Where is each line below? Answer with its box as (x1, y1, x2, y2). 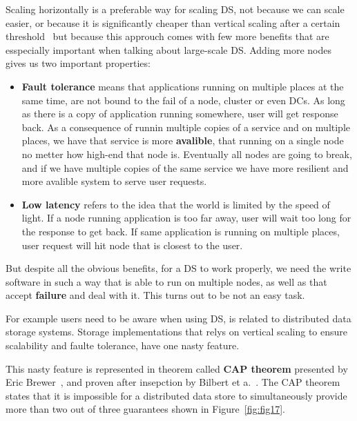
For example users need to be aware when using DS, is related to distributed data (6, 311, 351, 325)
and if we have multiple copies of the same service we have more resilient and (21, 160, 349, 175)
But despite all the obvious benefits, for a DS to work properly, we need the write (6, 261, 351, 275)
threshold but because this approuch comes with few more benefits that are (6, 29, 329, 43)
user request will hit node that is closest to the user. (21, 237, 243, 252)
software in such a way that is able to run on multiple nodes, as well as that (6, 274, 327, 288)
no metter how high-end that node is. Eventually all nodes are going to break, (21, 146, 352, 161)
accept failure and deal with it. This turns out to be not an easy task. (6, 288, 305, 302)
